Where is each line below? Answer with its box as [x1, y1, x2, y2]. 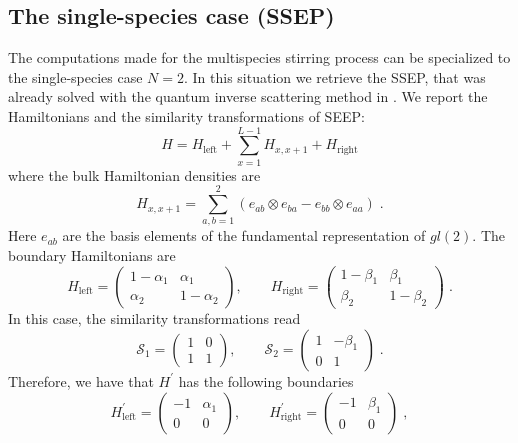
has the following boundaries [178, 370, 354, 391]
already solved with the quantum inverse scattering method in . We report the [8, 86, 488, 107]
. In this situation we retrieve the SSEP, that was [184, 66, 486, 87]
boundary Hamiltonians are [8, 245, 176, 266]
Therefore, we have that [8, 370, 154, 391]
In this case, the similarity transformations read [8, 308, 301, 329]
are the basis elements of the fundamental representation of [62, 225, 426, 246]
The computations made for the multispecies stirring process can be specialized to [8, 47, 511, 68]
